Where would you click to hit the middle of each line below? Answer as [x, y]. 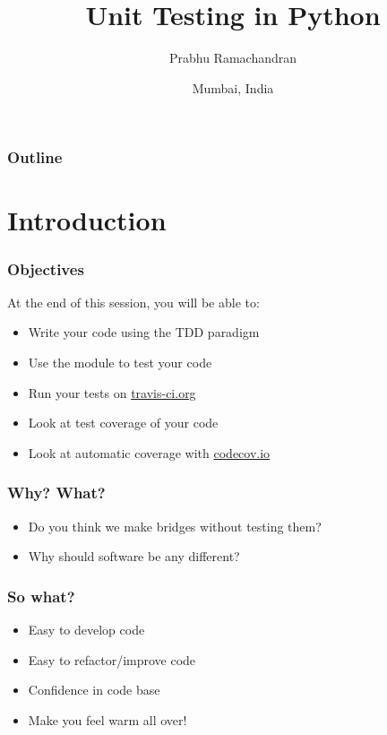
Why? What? [56, 493]
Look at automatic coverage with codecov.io [149, 452]
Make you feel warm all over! [107, 719]
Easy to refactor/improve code [112, 659]
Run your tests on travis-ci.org [112, 392]
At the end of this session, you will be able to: [133, 302]
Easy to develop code [86, 630]
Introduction [87, 220]
